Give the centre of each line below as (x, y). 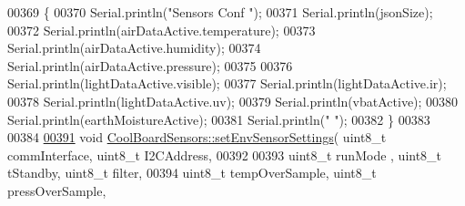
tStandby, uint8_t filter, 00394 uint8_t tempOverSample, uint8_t (192, 173)
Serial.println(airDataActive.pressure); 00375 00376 (150, 65)
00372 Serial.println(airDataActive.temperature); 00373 (162, 30)
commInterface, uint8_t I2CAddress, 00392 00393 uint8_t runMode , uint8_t (225, 154)
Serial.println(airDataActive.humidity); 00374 (134, 48)
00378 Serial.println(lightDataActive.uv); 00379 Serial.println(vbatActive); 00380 (233, 101)
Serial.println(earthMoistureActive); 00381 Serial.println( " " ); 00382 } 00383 (219, 119)
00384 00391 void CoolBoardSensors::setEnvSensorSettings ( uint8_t (197, 137)
